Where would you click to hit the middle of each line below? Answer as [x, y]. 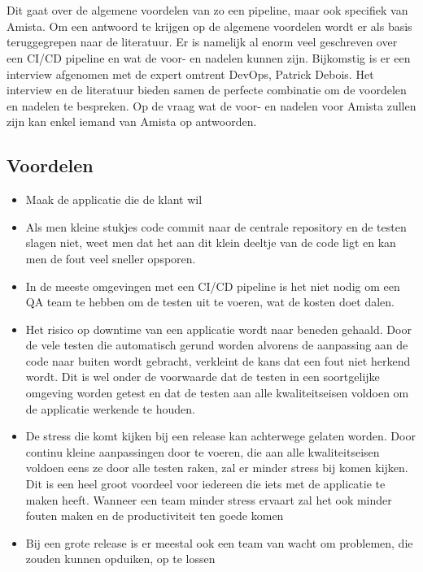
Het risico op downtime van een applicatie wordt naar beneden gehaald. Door [218, 329]
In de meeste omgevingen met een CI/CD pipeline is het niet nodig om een [213, 286]
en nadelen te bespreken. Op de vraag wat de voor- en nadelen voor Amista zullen [211, 105]
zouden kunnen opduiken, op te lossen [120, 559]
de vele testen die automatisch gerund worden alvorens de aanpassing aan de [217, 345]
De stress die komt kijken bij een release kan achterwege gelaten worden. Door [220, 436]
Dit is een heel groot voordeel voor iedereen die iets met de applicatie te [205, 484]
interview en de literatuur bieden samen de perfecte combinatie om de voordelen [207, 90]
